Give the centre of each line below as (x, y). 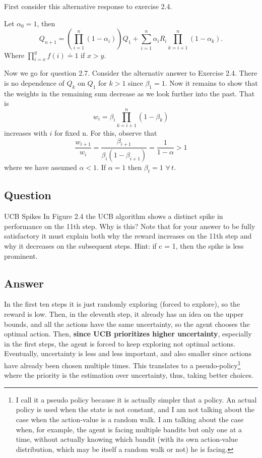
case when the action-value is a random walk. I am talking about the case (130, 419)
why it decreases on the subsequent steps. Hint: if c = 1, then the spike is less (124, 246)
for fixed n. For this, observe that (106, 133)
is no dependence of (34, 82)
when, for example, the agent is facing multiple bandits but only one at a (129, 429)
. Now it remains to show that (211, 82)
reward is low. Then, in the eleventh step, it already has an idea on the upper (124, 314)
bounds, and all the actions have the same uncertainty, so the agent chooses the (127, 324)
